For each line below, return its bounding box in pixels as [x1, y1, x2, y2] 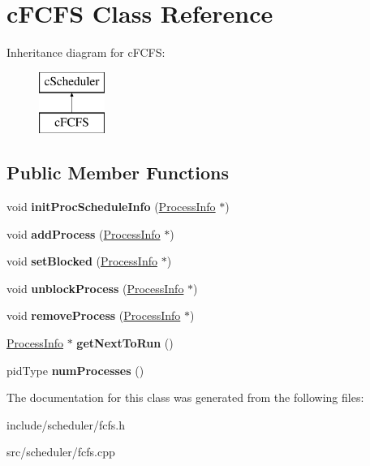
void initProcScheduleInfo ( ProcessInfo [6, 198, 216, 215]
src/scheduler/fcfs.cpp [6, 443, 115, 460]
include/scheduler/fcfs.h [6, 416, 126, 433]
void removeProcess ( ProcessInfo [6, 307, 181, 324]
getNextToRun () [76, 334, 174, 352]
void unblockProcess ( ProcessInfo [6, 279, 184, 296]
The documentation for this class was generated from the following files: [6, 389, 364, 406]
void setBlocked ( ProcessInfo [6, 252, 157, 270]
